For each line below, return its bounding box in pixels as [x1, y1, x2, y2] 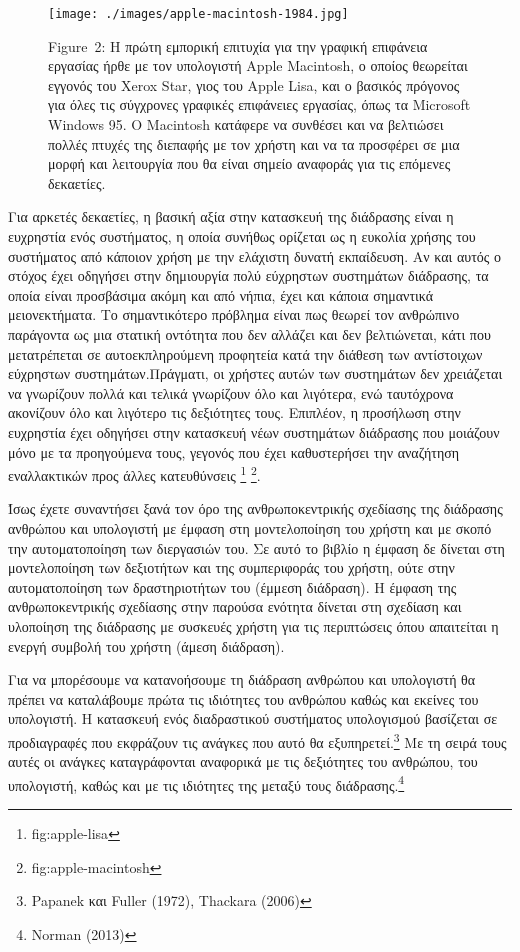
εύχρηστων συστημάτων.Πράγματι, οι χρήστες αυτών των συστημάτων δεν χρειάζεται [8, 363, 503, 384]
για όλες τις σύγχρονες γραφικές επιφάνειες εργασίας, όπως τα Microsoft [48, 94, 471, 115]
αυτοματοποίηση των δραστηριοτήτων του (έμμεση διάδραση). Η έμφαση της [8, 576, 457, 597]
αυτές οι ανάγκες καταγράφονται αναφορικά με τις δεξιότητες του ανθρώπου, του [8, 751, 478, 772]
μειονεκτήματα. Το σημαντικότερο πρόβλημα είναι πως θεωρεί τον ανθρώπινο [8, 304, 460, 325]
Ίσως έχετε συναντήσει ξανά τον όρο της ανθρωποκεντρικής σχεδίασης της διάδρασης [8, 498, 503, 519]
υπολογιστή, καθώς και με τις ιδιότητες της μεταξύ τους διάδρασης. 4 [8, 771, 405, 795]
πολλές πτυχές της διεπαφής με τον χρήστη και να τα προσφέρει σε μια [48, 133, 460, 154]
